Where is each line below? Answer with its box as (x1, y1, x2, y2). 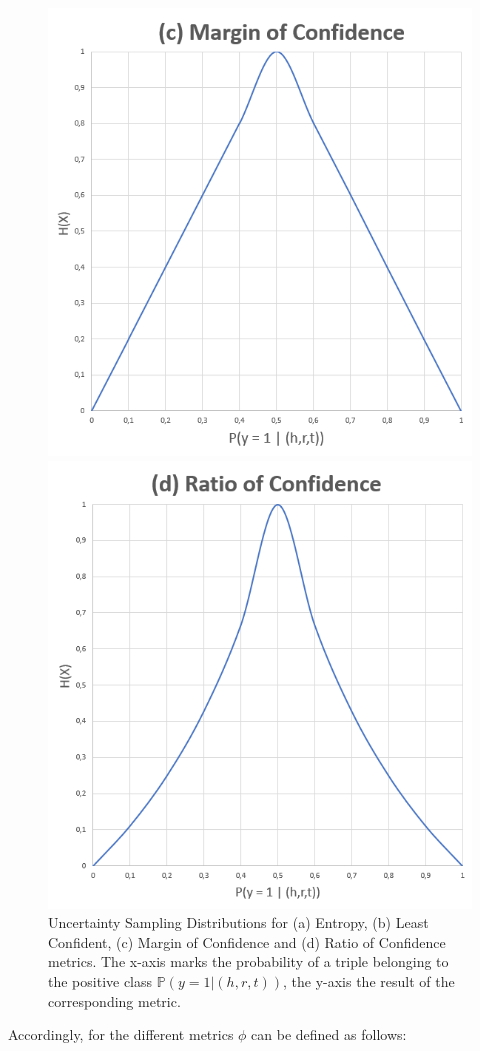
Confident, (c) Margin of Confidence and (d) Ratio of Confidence (48, 931, 446, 952)
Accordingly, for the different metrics (8, 1024, 234, 1045)
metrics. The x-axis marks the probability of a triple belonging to (48, 951, 449, 972)
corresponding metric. (48, 990, 181, 1011)
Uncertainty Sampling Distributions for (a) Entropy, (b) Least (48, 912, 429, 933)
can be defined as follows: (251, 1024, 407, 1045)
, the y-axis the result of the (282, 971, 455, 992)
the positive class (48, 971, 153, 992)
